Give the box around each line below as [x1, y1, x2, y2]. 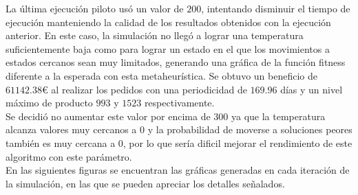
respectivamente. [144, 95, 215, 110]
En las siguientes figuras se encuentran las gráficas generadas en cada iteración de [6, 163, 350, 177]
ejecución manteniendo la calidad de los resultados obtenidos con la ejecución [6, 14, 331, 29]
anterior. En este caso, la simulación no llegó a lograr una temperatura [6, 28, 304, 43]
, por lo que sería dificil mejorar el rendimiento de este [123, 135, 352, 150]
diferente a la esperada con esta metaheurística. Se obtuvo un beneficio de [6, 68, 317, 82]
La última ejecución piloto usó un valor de [6, 1, 184, 15]
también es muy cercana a [6, 135, 116, 150]
